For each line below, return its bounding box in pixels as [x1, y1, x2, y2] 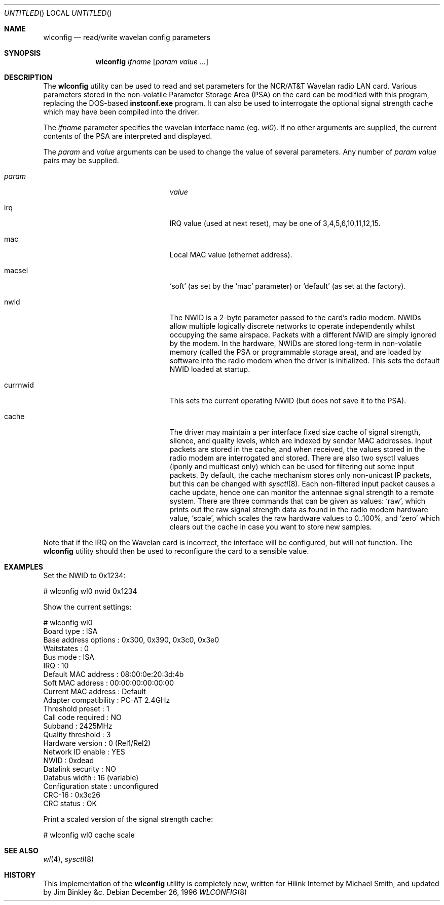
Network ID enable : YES [43, 747, 125, 756]
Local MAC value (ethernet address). [169, 250, 292, 259]
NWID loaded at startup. [169, 365, 250, 373]
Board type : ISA [43, 627, 98, 635]
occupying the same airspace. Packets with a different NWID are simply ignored [169, 330, 436, 339]
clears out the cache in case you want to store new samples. [169, 522, 372, 531]
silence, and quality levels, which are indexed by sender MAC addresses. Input [169, 436, 432, 445]
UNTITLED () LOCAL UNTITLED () [4, 9, 112, 17]
